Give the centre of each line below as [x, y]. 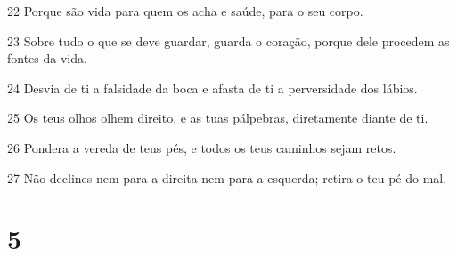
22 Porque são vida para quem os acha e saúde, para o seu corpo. [185, 11]
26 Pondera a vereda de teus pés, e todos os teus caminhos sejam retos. [202, 147]
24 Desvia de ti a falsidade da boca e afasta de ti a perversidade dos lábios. [212, 88]
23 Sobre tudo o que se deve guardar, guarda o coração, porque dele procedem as [228, 40]
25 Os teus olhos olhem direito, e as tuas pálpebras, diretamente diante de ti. [218, 118]
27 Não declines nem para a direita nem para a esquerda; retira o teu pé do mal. [227, 177]
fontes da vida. [47, 58]
